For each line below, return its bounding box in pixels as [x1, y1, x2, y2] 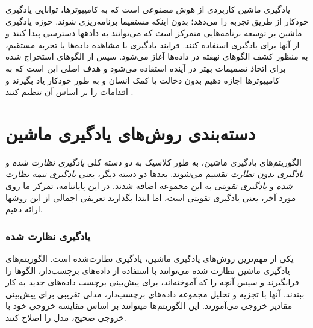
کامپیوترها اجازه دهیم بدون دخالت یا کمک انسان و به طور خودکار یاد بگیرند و [5, 73, 280, 86]
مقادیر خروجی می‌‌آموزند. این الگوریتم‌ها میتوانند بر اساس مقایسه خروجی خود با [5, 299, 293, 312]
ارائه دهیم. [5, 203, 43, 215]
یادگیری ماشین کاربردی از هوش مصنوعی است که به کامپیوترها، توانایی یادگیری [5, 3, 291, 15]
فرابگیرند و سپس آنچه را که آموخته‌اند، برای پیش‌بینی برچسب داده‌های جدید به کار [5, 276, 299, 288]
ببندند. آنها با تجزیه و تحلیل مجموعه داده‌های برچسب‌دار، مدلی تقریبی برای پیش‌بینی [5, 287, 305, 300]
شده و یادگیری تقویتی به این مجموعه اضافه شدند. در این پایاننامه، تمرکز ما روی [5, 179, 293, 192]
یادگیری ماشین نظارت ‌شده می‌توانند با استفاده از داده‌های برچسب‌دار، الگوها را [5, 264, 290, 276]
